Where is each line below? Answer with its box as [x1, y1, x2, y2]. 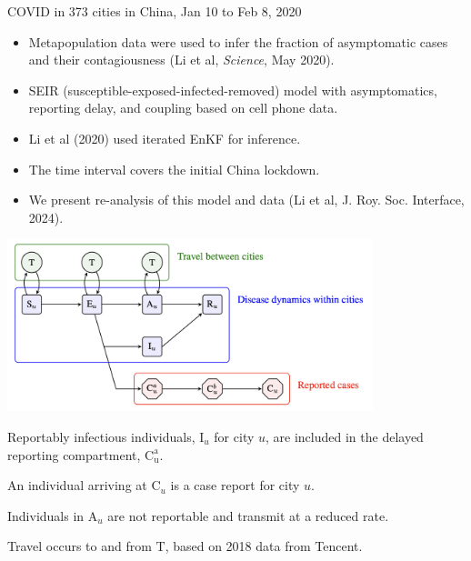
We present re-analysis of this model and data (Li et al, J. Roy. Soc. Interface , [28, 190, 465, 209]
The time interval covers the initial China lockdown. [28, 159, 320, 178]
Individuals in [7, 506, 85, 525]
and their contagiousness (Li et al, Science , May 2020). [28, 50, 335, 69]
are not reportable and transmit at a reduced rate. [107, 506, 389, 525]
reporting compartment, [7, 445, 141, 464]
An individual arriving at [7, 476, 147, 495]
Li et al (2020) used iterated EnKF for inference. [28, 128, 301, 147]
